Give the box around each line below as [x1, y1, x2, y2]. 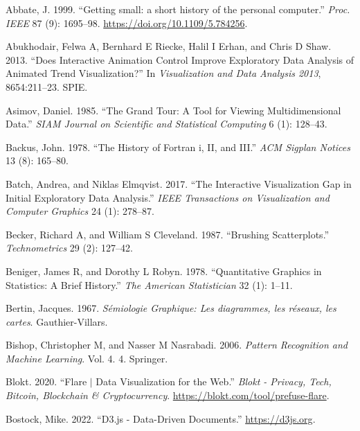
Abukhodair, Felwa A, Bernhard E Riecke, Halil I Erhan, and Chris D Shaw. [6, 39, 332, 53]
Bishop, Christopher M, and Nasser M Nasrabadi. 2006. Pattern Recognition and [6, 337, 348, 352]
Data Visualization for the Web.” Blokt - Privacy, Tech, [96, 374, 332, 389]
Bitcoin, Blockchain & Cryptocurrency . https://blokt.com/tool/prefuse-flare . [6, 388, 330, 403]
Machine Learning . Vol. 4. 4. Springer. [6, 351, 168, 365]
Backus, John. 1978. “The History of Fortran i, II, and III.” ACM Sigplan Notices [6, 139, 350, 154]
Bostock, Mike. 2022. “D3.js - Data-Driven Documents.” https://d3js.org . [6, 411, 316, 425]
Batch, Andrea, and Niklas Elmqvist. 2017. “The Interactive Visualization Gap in [6, 176, 352, 191]
